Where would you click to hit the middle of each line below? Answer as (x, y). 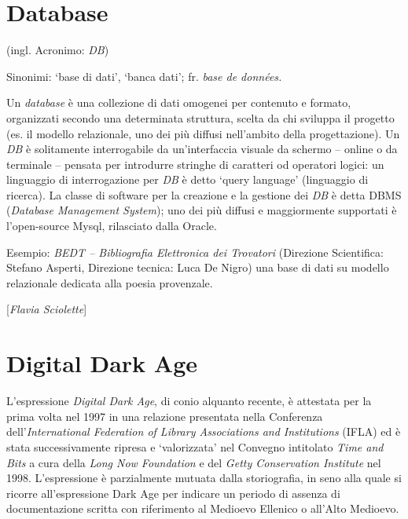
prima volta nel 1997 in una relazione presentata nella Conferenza (165, 416)
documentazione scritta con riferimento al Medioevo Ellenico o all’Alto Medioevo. (203, 508)
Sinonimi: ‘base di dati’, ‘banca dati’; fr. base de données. (144, 76)
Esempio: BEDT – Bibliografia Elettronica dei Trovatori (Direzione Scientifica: (195, 252)
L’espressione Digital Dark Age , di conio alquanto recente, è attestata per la (189, 401)
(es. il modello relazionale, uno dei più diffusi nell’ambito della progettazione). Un (203, 133)
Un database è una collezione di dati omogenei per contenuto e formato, (179, 102)
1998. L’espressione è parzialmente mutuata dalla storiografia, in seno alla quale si (204, 478)
